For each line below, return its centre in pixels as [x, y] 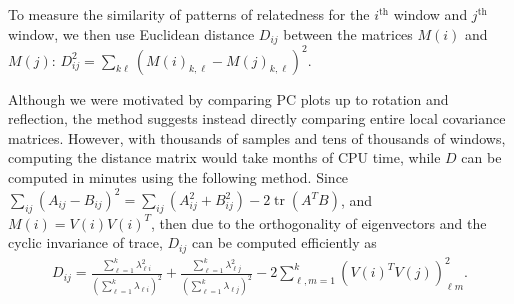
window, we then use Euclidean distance [131, 33]
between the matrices [348, 33]
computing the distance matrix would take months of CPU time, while [224, 157]
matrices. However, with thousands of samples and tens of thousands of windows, [257, 137]
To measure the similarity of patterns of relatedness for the [189, 14]
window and [430, 14]
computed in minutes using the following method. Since [178, 176]
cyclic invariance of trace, [85, 242]
